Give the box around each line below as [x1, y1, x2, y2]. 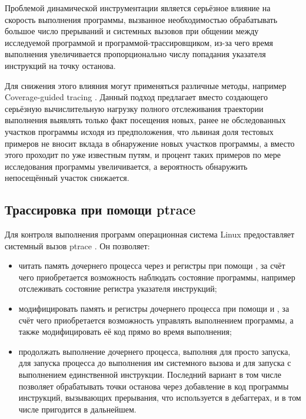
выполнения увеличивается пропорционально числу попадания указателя [5, 48, 266, 60]
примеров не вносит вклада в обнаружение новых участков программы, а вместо [5, 137, 295, 149]
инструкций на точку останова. [5, 59, 116, 71]
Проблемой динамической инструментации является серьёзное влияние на [5, 2, 271, 14]
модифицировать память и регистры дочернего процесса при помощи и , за [18, 302, 290, 315]
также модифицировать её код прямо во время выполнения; [18, 325, 232, 338]
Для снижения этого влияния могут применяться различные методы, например [5, 79, 287, 91]
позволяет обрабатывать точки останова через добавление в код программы [18, 380, 289, 392]
